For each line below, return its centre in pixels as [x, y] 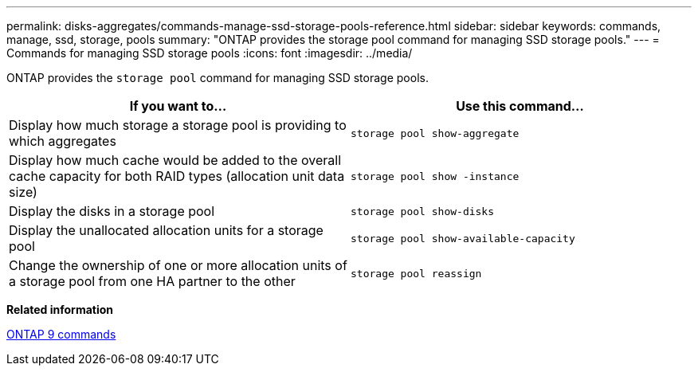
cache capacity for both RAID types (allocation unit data [177, 176]
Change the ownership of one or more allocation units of [178, 265]
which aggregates [63, 141]
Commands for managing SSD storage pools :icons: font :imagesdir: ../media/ [210, 53]
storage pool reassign [416, 273]
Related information [60, 309]
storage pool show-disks [423, 211]
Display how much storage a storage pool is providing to [178, 125]
